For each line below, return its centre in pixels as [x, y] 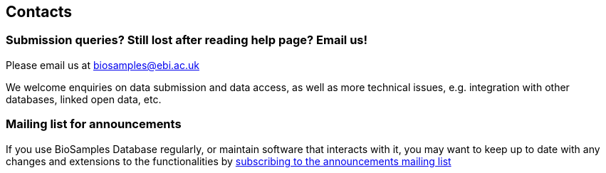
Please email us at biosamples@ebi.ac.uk [103, 65]
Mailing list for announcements [94, 124]
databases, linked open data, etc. [84, 99]
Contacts [39, 12]
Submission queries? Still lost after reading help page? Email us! [187, 40]
